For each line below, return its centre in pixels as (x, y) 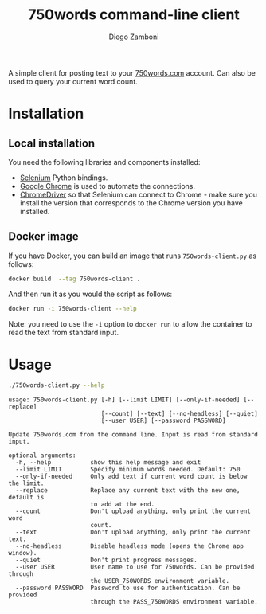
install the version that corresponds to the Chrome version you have (131, 203)
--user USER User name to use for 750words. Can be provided (135, 567)
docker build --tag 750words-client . (74, 279)
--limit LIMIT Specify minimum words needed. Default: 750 (128, 470)
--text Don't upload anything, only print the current (133, 532)
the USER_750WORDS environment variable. (160, 581)
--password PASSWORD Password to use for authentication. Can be (128, 588)
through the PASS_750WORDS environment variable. (174, 602)
